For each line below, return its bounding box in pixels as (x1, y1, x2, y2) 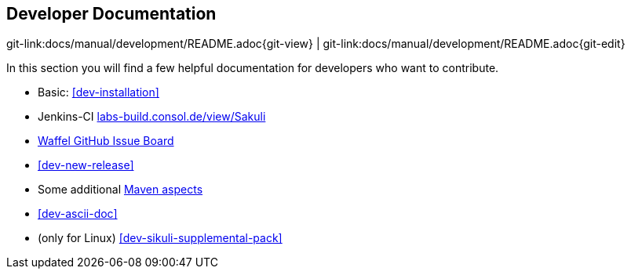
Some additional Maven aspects (38, 183, 203, 197)
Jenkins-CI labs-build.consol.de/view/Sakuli (38, 110, 266, 124)
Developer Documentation (6, 4, 217, 24)
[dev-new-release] (38, 158, 134, 172)
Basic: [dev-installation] (38, 85, 159, 100)
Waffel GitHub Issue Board (38, 134, 174, 148)
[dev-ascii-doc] (38, 207, 118, 221)
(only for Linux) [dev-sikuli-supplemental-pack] (38, 231, 283, 245)
